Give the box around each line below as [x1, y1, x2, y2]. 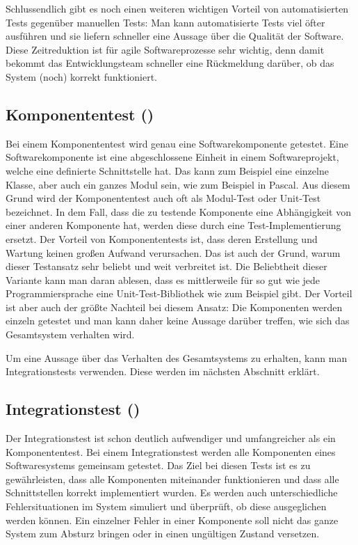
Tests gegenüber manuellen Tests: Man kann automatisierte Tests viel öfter [6, 15, 325, 29]
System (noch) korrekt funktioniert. [6, 69, 158, 84]
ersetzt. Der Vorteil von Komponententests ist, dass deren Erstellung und [6, 231, 318, 246]
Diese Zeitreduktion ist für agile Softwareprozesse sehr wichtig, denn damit [6, 42, 325, 56]
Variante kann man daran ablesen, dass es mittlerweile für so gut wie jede [6, 272, 320, 287]
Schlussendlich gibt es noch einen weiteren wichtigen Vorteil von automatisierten [6, 1, 349, 15]
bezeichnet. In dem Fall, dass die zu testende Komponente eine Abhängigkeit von [6, 204, 352, 219]
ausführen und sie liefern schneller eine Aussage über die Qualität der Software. [6, 29, 344, 43]
